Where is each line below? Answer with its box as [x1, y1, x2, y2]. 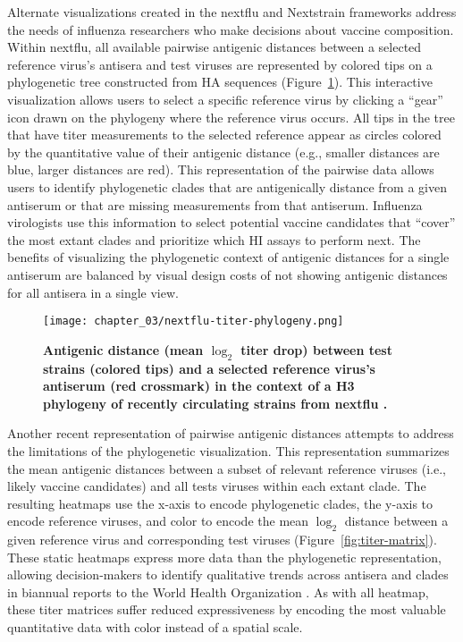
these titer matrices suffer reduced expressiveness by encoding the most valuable [7, 600, 446, 619]
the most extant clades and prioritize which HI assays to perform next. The [7, 230, 421, 249]
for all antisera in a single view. [7, 283, 179, 301]
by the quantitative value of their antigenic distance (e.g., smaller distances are [7, 142, 440, 161]
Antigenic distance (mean [43, 340, 204, 359]
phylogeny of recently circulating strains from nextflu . [43, 393, 388, 412]
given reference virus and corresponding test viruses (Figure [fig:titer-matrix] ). [7, 530, 437, 549]
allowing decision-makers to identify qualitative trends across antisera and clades [7, 565, 449, 584]
